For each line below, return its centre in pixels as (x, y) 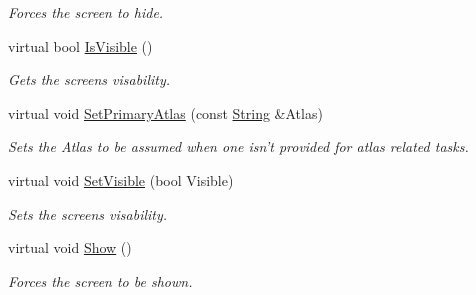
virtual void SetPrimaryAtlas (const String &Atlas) (165, 112)
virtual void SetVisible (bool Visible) (121, 179)
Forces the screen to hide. (86, 12)
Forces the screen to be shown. (100, 280)
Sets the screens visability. (88, 213)
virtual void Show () (70, 247)
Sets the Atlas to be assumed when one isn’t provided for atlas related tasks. (238, 146)
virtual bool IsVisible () (80, 45)
